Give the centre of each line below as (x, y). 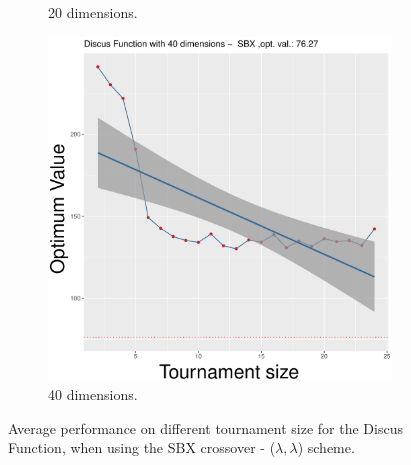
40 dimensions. (93, 394)
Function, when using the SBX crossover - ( (142, 447)
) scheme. (326, 447)
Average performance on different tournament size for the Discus (205, 427)
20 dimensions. (93, 12)
